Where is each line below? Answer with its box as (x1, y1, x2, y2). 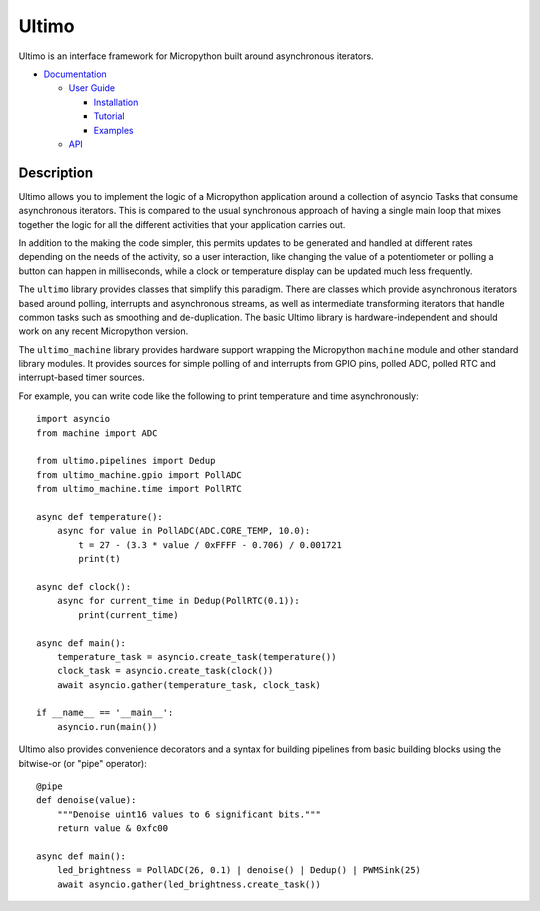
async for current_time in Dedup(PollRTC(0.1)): (56, 595, 300, 607)
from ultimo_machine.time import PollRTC (36, 483, 242, 495)
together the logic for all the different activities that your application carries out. (18, 218, 346, 230)
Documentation (43, 68, 107, 80)
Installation (93, 96, 139, 108)
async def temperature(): (36, 511, 164, 522)
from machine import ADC (36, 427, 158, 439)
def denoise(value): (36, 795, 137, 806)
